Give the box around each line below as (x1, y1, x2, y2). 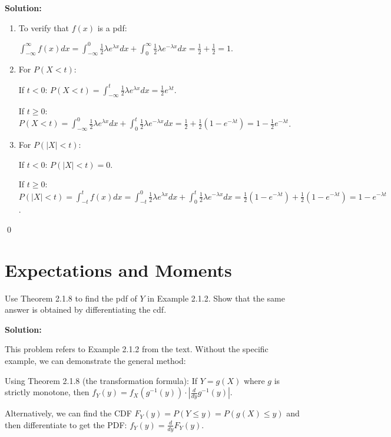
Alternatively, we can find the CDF (5, 407, 132, 419)
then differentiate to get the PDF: (5, 418, 127, 431)
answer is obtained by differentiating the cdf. (5, 303, 167, 316)
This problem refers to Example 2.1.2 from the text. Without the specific (5, 343, 269, 355)
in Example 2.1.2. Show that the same (147, 292, 285, 304)
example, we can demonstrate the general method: (5, 355, 186, 367)
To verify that (18, 21, 69, 34)
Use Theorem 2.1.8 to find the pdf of (5, 292, 137, 304)
